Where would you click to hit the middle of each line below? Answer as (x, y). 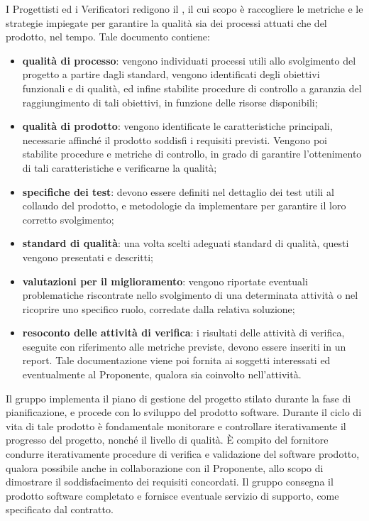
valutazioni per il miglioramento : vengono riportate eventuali (165, 281)
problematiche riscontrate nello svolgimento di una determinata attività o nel (190, 295)
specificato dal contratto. (60, 509)
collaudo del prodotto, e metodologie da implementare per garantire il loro (184, 205)
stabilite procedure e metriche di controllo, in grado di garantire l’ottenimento (192, 154)
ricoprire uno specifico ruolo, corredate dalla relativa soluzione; (159, 308)
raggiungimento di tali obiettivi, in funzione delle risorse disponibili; (170, 102)
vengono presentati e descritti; (88, 257)
